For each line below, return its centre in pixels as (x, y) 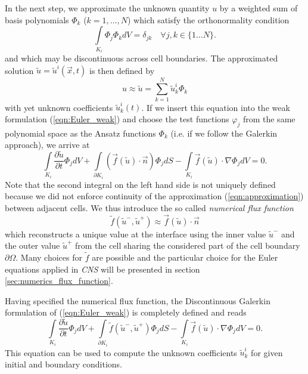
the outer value (32, 245)
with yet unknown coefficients (59, 107)
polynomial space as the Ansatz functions (80, 133)
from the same (269, 118)
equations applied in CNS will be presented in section (102, 269)
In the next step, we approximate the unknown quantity (107, 8)
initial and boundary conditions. (63, 364)
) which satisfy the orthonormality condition (208, 19)
